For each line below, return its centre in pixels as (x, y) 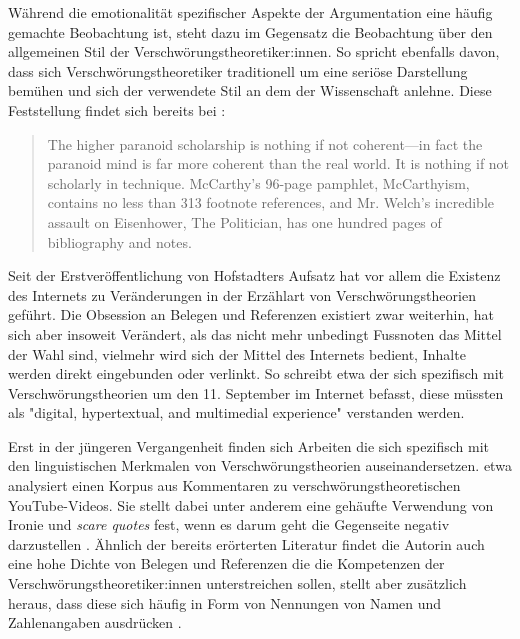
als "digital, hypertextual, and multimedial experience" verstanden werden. (236, 412)
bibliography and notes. (119, 241)
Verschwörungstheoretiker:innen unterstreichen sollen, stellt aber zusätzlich (237, 583)
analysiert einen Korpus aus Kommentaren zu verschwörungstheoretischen (234, 485)
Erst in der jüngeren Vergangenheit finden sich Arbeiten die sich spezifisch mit (249, 445)
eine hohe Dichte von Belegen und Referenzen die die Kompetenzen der (226, 563)
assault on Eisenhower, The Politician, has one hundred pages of (244, 221)
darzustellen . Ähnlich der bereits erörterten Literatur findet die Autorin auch (246, 543)
